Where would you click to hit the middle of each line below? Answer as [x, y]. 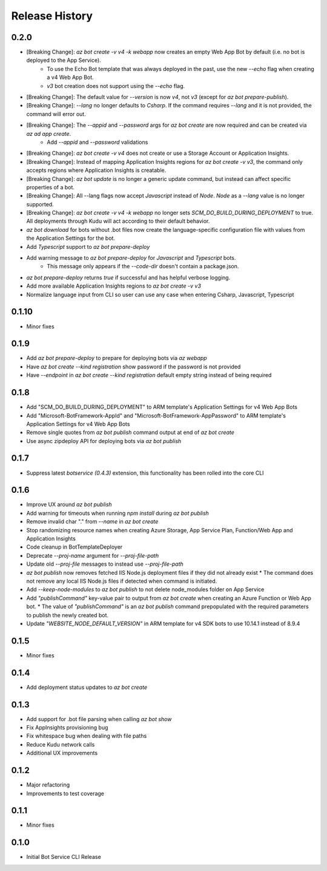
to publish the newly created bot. [68, 615]
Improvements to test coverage [65, 793]
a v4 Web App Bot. [70, 77]
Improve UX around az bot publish [69, 504]
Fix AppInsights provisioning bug [67, 728]
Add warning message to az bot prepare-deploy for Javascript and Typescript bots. [131, 258]
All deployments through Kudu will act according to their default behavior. [118, 221]
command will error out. [56, 114]
